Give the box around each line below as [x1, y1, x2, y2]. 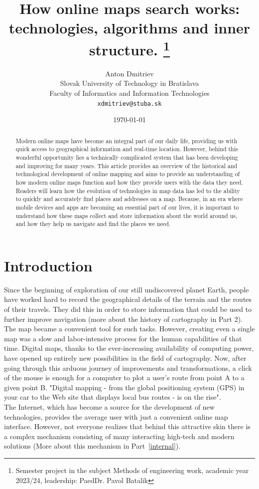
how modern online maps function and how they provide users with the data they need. [15, 178, 243, 186]
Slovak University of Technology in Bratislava [60, 78, 199, 88]
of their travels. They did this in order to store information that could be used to [4, 304, 252, 314]
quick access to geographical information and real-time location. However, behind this [15, 145, 238, 153]
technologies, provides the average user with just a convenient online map [4, 411, 228, 422]
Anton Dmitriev [105, 68, 154, 78]
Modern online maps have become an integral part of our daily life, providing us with [15, 136, 238, 145]
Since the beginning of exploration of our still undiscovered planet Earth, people [4, 284, 249, 294]
